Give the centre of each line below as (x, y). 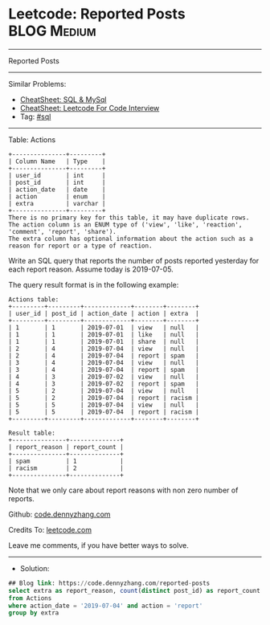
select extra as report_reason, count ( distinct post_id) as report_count (135, 590)
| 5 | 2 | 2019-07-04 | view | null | (104, 390)
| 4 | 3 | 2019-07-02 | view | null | (104, 377)
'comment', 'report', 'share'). (62, 231)
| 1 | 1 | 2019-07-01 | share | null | (104, 341)
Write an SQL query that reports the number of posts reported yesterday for (134, 260)
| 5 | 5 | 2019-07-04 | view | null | (104, 405)
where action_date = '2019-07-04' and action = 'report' (106, 606)
